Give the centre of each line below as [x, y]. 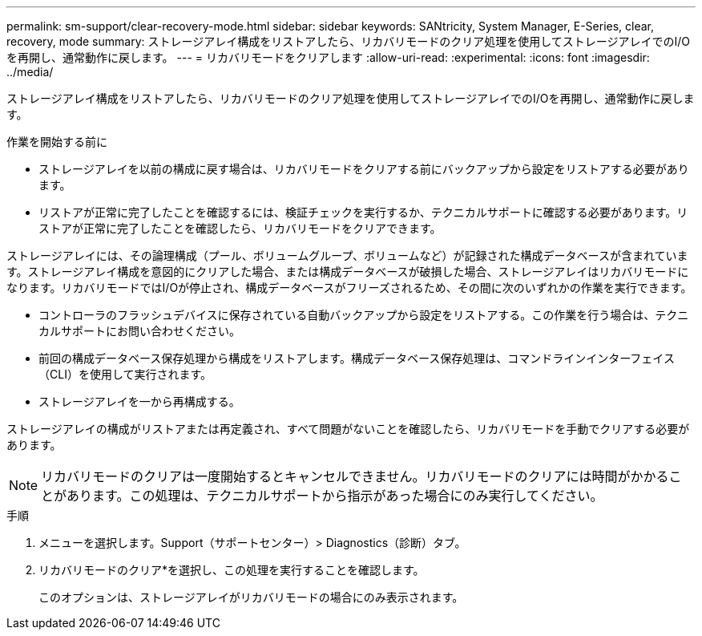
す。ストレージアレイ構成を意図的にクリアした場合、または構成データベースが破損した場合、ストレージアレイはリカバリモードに [348, 271]
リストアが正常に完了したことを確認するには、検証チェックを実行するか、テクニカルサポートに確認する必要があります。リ [363, 212]
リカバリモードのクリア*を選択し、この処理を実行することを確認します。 [232, 570]
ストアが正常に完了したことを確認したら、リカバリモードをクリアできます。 [240, 228]
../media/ [30, 72]
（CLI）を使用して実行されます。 [125, 374]
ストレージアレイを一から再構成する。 [139, 401]
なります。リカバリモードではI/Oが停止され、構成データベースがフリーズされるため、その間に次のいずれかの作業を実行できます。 [349, 288]
